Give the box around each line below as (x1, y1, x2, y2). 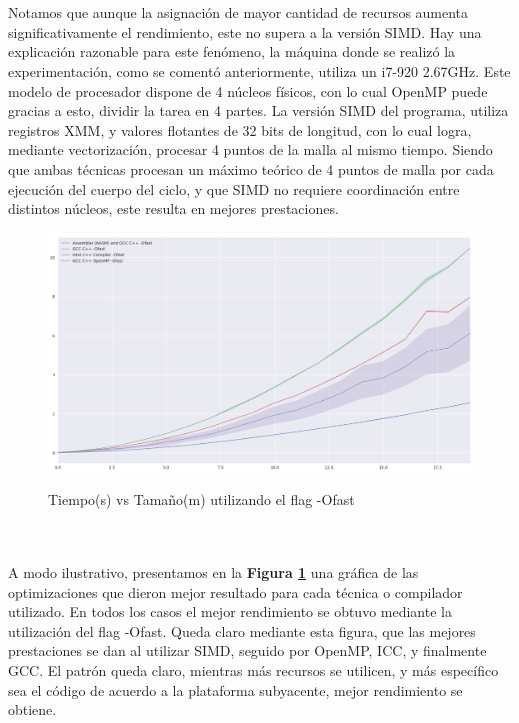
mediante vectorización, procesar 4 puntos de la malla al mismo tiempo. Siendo (8, 139, 493, 160)
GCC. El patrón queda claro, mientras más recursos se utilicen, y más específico (8, 659, 499, 680)
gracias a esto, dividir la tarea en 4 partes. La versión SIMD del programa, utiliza (8, 100, 509, 121)
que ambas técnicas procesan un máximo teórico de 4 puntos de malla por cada (8, 158, 494, 179)
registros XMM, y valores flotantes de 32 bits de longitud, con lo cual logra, (8, 119, 472, 140)
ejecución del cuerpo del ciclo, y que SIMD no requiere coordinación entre (8, 178, 460, 199)
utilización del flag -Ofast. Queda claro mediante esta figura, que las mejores (8, 620, 476, 641)
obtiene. (8, 699, 57, 720)
